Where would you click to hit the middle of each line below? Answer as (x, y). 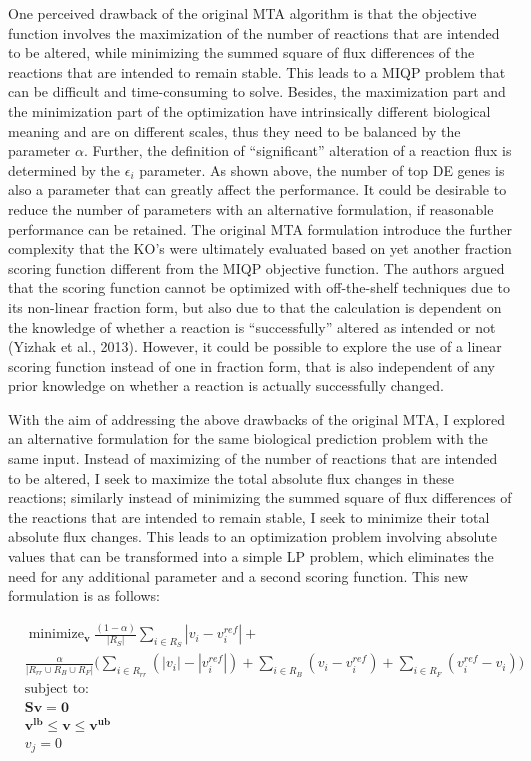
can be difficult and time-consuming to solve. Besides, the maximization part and (257, 91)
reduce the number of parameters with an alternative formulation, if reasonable (251, 208)
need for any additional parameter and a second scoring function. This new (238, 575)
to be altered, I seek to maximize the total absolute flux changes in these (231, 477)
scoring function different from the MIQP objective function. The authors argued (256, 267)
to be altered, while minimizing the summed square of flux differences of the (241, 52)
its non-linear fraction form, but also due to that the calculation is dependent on (255, 306)
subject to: (57, 688)
